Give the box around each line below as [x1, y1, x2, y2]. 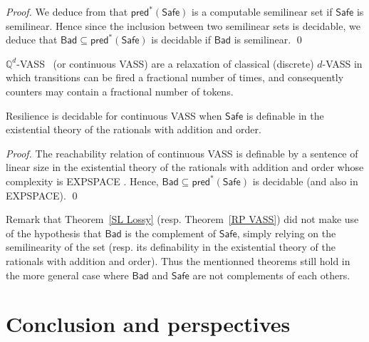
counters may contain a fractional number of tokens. [6, 83, 234, 98]
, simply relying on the [237, 225, 336, 240]
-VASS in [322, 56, 363, 71]
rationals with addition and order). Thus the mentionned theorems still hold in [6, 253, 350, 268]
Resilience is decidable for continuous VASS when [6, 108, 222, 123]
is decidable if [151, 32, 211, 47]
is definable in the [246, 108, 324, 123]
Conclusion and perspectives [6, 309, 291, 338]
